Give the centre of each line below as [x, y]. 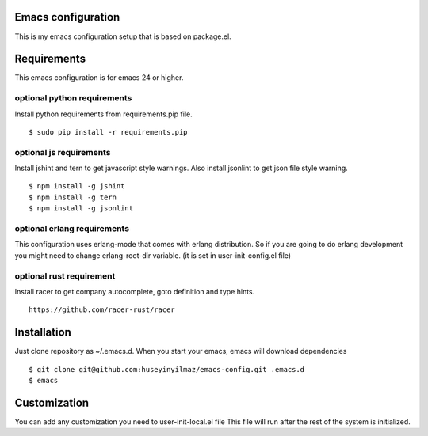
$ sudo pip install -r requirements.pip [108, 132]
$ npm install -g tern [73, 197]
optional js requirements [63, 152]
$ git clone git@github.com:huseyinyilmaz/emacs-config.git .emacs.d [167, 369]
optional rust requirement [65, 275]
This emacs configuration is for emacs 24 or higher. [99, 78]
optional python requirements [73, 98]
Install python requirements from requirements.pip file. [104, 114]
